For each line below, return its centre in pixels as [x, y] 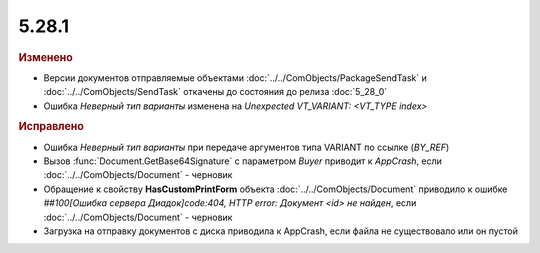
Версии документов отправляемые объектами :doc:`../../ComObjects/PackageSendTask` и [235, 77]
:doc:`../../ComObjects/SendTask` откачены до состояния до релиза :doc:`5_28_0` [215, 92]
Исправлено [51, 127]
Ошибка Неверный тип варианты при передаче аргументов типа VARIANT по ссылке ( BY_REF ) [246, 147]
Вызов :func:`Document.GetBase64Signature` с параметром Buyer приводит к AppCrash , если [242, 161]
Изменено [46, 57]
